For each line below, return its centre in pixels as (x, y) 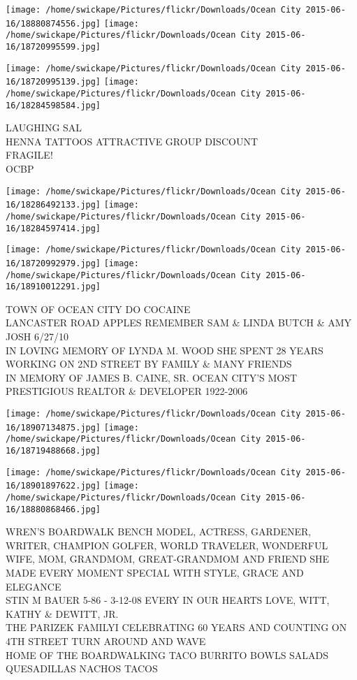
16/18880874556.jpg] (53, 23)
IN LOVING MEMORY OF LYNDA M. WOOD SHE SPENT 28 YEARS (165, 350)
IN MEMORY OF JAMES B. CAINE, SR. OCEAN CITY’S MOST (152, 377)
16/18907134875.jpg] (53, 427)
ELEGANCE (34, 586)
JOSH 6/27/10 (37, 337)
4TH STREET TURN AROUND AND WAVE (106, 641)
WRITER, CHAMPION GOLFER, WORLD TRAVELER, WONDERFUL (167, 545)
